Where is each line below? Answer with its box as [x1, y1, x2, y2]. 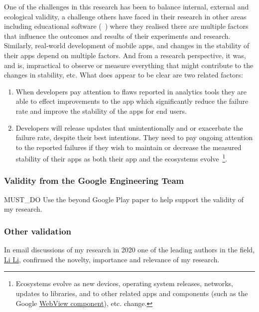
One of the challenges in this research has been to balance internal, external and [4, 1, 249, 11]
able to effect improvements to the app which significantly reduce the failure [15, 96, 249, 106]
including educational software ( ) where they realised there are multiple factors [4, 21, 249, 31]
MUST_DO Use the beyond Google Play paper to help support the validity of [4, 194, 244, 204]
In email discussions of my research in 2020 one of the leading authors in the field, [4, 244, 255, 255]
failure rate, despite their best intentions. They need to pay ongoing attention [15, 132, 253, 143]
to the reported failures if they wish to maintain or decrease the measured [15, 142, 242, 152]
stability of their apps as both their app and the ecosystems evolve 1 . [15, 152, 228, 163]
